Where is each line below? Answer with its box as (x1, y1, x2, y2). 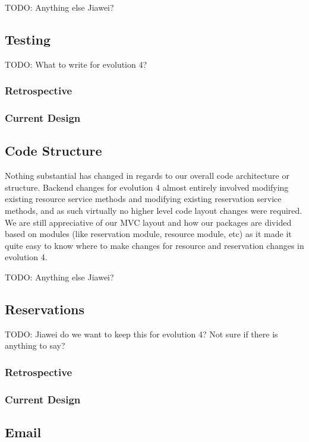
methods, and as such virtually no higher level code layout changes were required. (5, 204, 302, 217)
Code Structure (5, 141, 102, 160)
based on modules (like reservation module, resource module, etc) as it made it (5, 228, 292, 240)
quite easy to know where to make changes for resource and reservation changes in (5, 239, 304, 251)
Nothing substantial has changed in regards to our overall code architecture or (5, 169, 289, 182)
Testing (5, 30, 51, 48)
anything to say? (5, 339, 65, 352)
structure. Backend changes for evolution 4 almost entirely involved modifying (5, 181, 289, 193)
